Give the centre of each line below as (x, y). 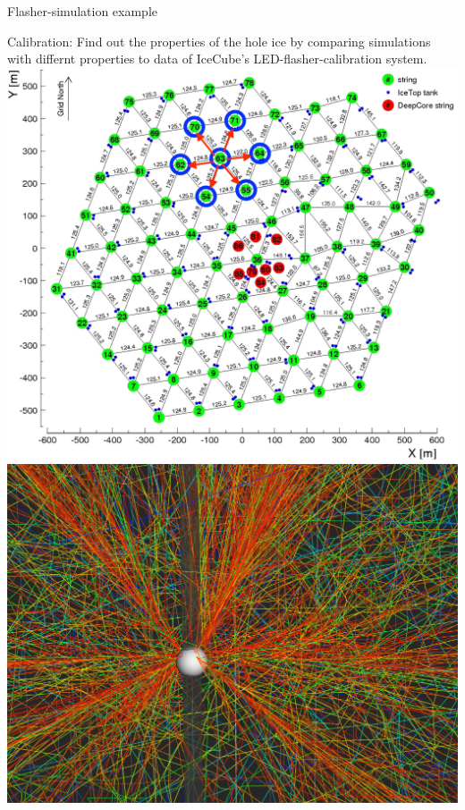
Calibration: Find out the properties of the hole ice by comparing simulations (219, 41)
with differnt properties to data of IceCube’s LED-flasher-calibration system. (217, 59)
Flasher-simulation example (82, 11)
